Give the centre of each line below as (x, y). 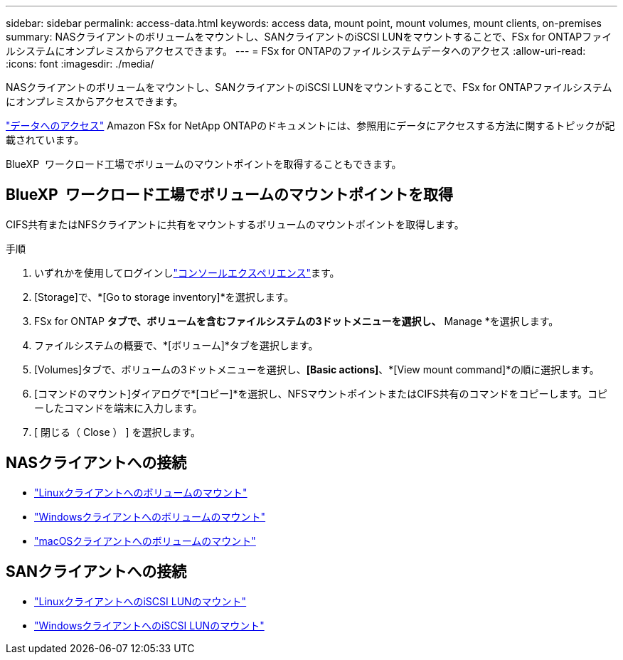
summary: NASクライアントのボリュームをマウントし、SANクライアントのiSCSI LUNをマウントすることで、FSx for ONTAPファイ (309, 37)
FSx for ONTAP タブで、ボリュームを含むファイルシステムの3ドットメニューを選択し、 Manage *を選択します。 (297, 321)
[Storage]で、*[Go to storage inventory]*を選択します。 (164, 297)
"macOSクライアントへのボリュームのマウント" (145, 541)
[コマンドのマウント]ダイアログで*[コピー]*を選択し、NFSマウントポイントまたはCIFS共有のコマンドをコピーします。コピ (321, 393)
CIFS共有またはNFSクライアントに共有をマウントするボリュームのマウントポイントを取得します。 (235, 224)
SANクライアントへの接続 (96, 572)
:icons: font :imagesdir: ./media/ (80, 64)
